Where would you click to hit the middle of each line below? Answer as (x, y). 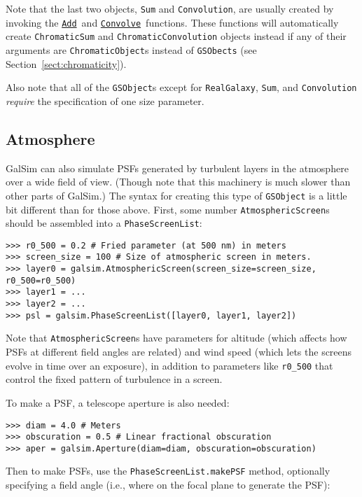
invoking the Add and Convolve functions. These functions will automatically (172, 22)
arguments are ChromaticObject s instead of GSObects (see (131, 49)
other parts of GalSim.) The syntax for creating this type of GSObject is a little (176, 195)
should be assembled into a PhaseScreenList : (104, 223)
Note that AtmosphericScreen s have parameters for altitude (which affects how (176, 338)
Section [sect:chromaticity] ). (66, 63)
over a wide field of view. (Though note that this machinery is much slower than (178, 182)
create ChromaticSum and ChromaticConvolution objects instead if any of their (176, 36)
